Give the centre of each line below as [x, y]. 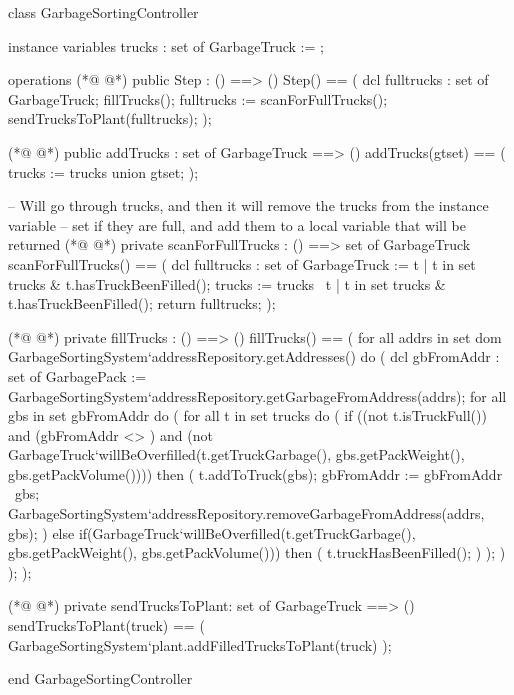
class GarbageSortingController [103, 12]
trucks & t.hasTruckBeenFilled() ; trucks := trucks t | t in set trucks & [227, 283]
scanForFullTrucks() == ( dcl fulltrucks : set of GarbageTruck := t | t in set [242, 263]
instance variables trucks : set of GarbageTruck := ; [166, 45]
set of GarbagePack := [77, 375]
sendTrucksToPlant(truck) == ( [106, 625]
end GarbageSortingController [100, 678]
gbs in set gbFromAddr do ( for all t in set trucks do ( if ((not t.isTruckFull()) [247, 415]
